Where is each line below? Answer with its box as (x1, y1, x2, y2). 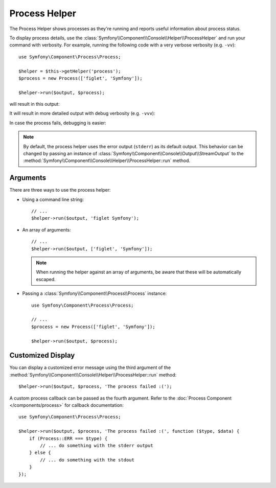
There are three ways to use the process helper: (9, 187, 111, 193)
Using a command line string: (22, 196, 84, 202)
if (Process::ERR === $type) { (29, 435, 108, 441)
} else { (29, 450, 51, 456)
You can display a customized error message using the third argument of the (9, 364, 171, 370)
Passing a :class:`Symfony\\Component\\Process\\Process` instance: (22, 290, 167, 296)
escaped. (36, 276, 56, 282)
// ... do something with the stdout (40, 457, 135, 462)
